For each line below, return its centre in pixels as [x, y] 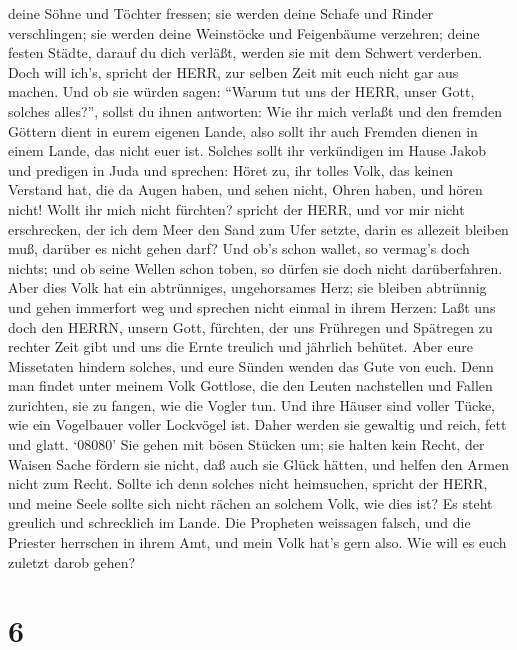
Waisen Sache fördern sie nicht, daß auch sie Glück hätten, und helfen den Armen [258, 463]
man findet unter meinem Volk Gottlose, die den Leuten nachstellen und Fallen [250, 385]
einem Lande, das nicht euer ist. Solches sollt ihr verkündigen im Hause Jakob [247, 150]
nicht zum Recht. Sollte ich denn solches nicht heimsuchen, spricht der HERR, [248, 483]
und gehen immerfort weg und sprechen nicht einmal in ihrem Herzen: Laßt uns [252, 306]
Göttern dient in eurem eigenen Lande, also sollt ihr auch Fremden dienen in [243, 130]
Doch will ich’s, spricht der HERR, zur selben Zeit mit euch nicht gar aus [233, 71]
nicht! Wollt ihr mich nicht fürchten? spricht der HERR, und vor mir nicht [236, 208]
